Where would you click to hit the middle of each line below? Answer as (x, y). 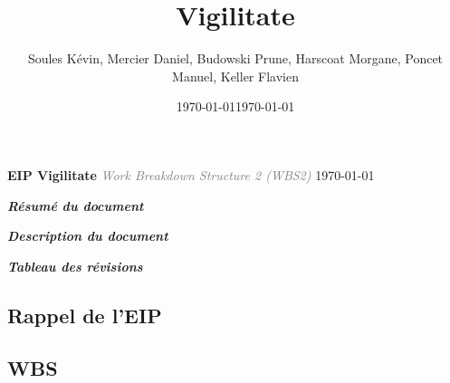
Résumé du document (76, 205)
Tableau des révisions (75, 266)
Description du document (88, 236)
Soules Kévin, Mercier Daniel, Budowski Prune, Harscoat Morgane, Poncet (235, 58)
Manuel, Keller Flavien (235, 76)
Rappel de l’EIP (85, 315)
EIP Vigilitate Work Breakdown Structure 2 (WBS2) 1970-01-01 (191, 174)
